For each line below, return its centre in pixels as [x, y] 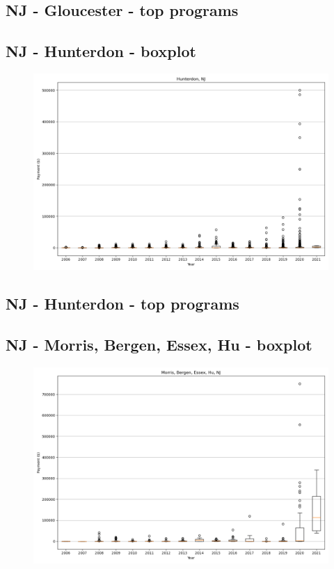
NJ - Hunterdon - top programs [122, 304]
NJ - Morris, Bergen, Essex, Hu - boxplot [159, 345]
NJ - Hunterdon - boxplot [101, 51]
